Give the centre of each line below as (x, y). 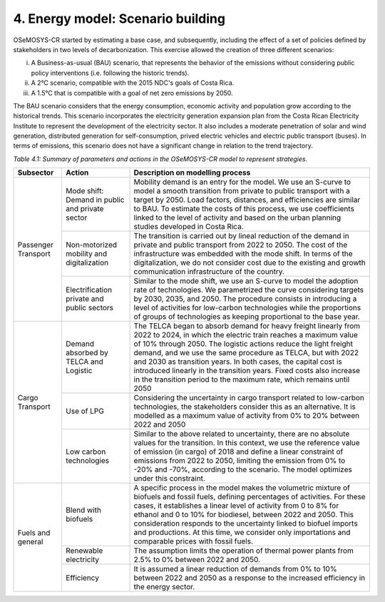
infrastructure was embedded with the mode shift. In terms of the (243, 254)
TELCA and (84, 362)
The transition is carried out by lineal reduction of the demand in (241, 236)
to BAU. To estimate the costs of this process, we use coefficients (244, 209)
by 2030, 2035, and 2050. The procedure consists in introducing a (245, 299)
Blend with (83, 510)
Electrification (89, 290)
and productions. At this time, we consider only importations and (242, 533)
